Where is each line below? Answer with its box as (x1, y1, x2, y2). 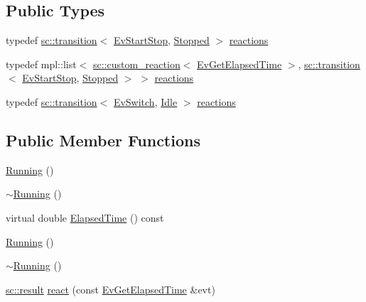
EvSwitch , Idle (113, 94, 178, 109)
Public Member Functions (6, 129, 200, 151)
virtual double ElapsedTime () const (6, 210, 164, 225)
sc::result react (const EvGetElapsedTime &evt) (6, 281, 215, 296)
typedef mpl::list (6, 56, 77, 71)
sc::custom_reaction (92, 56, 181, 71)
